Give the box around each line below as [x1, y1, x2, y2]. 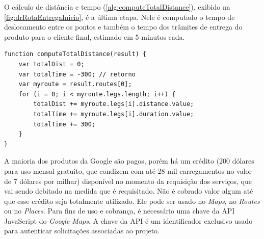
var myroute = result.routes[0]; [18, 81, 132, 88]
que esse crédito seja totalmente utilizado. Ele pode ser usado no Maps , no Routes [4, 195, 260, 206]
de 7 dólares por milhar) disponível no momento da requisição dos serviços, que [4, 175, 252, 186]
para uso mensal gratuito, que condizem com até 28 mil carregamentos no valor [4, 165, 252, 176]
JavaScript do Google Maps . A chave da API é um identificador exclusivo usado [4, 215, 253, 226]
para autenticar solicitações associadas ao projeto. [4, 225, 160, 236]
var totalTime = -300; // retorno [18, 70, 136, 78]
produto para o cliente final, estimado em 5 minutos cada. [4, 31, 185, 42]
